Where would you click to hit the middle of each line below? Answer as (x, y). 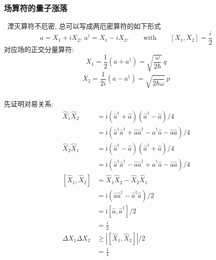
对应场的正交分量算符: (39, 49)
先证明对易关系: (29, 104)
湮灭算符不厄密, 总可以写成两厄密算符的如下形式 (84, 26)
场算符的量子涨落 (36, 8)
